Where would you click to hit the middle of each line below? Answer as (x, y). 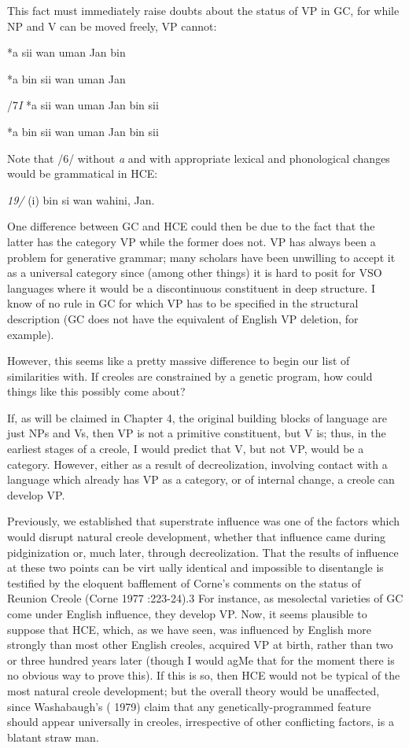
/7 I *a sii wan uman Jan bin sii (83, 105)
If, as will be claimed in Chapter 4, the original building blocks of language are (197, 417)
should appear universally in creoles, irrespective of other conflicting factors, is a (201, 722)
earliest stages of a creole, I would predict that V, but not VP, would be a (186, 449)
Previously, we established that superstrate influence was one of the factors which (204, 521)
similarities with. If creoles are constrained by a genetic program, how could (190, 376)
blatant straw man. (53, 737)
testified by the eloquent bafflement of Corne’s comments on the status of (184, 582)
